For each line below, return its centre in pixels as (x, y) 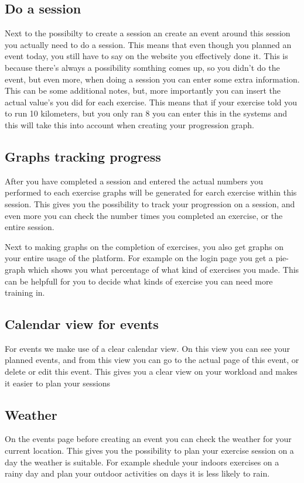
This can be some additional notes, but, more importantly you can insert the (143, 90)
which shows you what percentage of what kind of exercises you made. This (163, 269)
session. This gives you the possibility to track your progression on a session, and (150, 203)
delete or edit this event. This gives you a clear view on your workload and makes (151, 371)
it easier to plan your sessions (58, 383)
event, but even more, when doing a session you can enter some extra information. (152, 79)
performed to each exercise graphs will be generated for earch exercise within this (151, 192)
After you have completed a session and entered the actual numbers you (134, 181)
